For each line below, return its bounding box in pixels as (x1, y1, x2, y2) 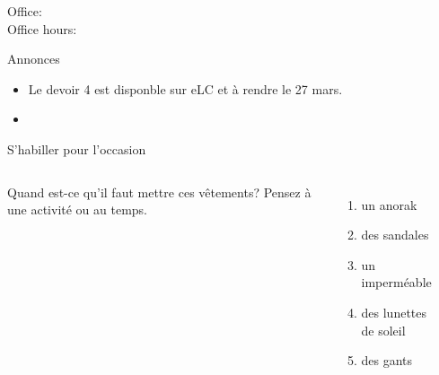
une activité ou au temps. (7, 200, 148, 219)
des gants (361, 351, 413, 370)
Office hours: (7, 19, 77, 38)
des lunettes (361, 302, 427, 321)
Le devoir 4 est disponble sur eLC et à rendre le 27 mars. (28, 79, 343, 98)
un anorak (361, 195, 417, 214)
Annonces (7, 49, 60, 68)
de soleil (361, 320, 406, 339)
